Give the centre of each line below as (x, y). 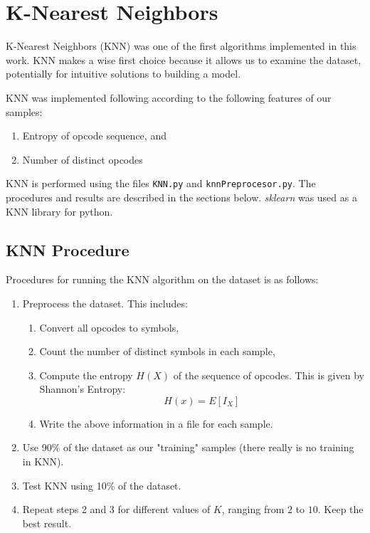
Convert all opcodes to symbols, (109, 327)
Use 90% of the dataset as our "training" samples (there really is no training (188, 447)
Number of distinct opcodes (83, 159)
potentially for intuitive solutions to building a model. (123, 74)
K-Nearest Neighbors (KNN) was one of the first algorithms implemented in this (181, 46)
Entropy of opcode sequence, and (94, 136)
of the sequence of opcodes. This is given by (269, 375)
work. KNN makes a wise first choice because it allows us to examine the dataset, (184, 59)
